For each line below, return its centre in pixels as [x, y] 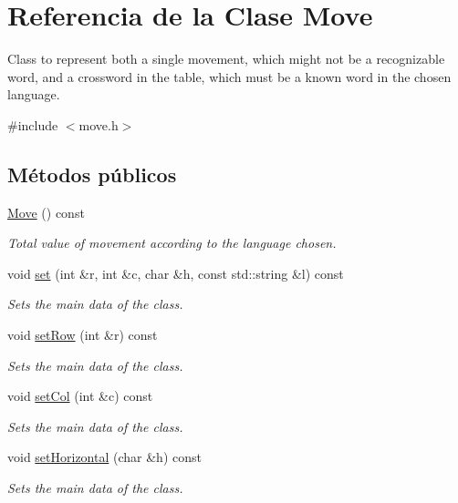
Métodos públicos [92, 174]
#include [33, 124]
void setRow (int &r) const [83, 335]
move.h [99, 124]
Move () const [46, 212]
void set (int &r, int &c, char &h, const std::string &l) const [176, 273]
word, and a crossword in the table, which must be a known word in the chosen [229, 76]
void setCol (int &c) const [80, 396]
